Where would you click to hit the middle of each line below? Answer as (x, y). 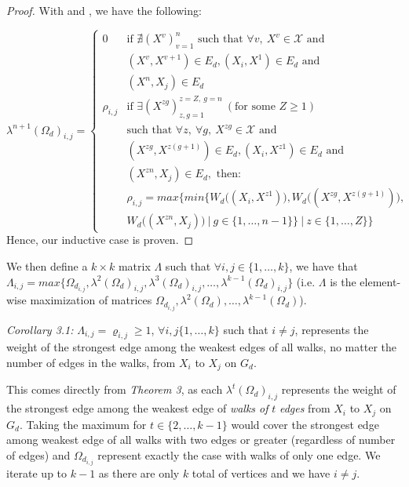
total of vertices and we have (261, 472)
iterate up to (37, 472)
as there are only (139, 472)
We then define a (47, 266)
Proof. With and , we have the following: (104, 10)
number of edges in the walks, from (91, 362)
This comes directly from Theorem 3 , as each (115, 389)
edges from (305, 408)
